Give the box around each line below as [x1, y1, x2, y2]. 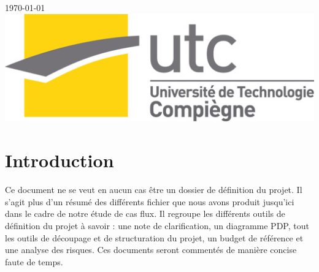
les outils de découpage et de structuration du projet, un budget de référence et [5, 231, 304, 244]
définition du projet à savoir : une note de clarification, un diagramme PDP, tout [5, 219, 309, 232]
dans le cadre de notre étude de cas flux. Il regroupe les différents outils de [5, 207, 285, 220]
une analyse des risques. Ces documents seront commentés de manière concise [5, 243, 297, 256]
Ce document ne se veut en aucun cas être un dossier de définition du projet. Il [5, 183, 302, 196]
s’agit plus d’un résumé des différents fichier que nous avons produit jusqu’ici [5, 195, 294, 208]
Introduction [5, 148, 114, 173]
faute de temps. [5, 255, 63, 268]
